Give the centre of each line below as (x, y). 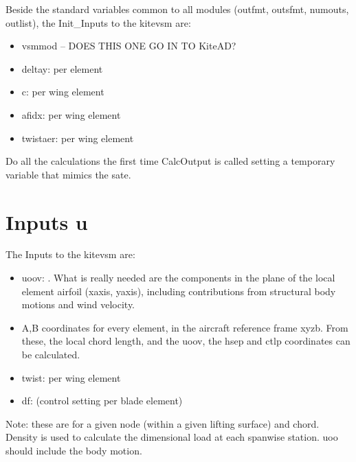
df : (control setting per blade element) (102, 401)
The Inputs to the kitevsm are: (70, 254)
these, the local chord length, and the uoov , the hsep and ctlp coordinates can (186, 341)
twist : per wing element (71, 377)
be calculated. (51, 355)
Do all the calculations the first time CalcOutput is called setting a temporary (170, 161)
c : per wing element (63, 92)
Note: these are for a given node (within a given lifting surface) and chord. (163, 423)
